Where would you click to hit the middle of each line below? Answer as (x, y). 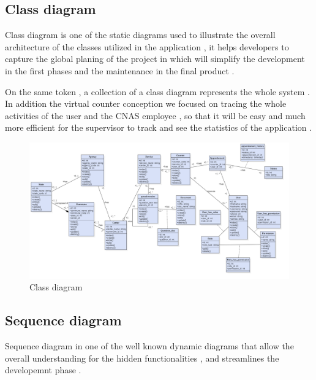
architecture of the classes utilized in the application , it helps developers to (147, 46)
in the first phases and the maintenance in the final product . (120, 70)
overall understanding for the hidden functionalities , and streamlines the (142, 358)
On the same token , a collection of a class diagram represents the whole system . (157, 91)
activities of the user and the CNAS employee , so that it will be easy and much (155, 115)
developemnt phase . (43, 370)
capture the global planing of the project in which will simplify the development (155, 59)
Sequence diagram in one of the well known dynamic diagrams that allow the (149, 346)
